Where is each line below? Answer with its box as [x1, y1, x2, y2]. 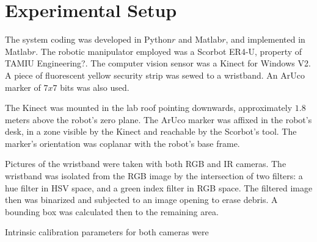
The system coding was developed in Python [5, 33, 172, 46]
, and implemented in [225, 33, 305, 46]
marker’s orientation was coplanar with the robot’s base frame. [5, 137, 240, 149]
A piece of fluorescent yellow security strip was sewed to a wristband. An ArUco [5, 68, 305, 81]
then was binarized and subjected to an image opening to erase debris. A [5, 193, 278, 206]
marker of [5, 80, 41, 93]
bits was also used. [60, 80, 129, 93]
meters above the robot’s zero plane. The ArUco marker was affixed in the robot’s [5, 113, 312, 126]
